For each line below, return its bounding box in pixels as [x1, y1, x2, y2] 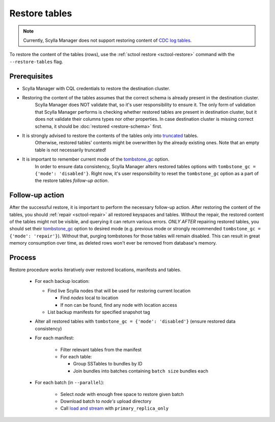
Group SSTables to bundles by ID [73, 361, 143, 367]
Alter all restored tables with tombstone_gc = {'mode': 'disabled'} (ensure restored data [35, 319, 236, 325]
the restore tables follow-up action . [35, 177, 109, 183]
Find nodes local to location [60, 295, 119, 301]
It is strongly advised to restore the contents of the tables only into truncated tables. [22, 133, 199, 139]
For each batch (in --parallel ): [35, 380, 104, 386]
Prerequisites [9, 72, 53, 81]
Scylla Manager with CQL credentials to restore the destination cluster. [22, 85, 171, 91]
